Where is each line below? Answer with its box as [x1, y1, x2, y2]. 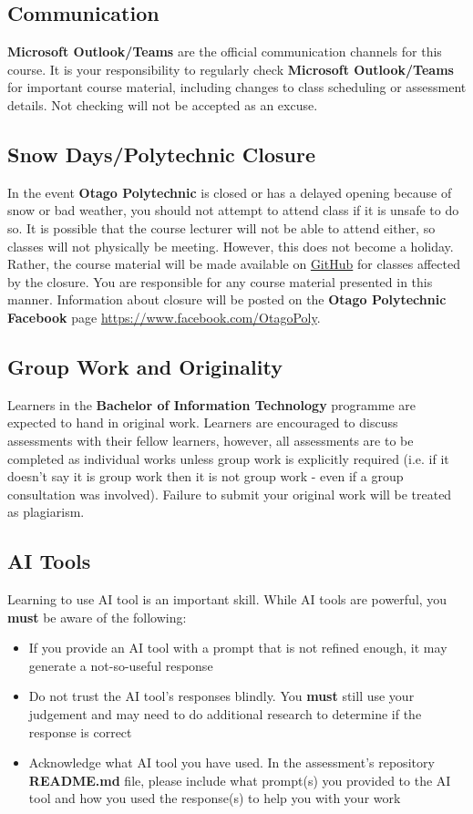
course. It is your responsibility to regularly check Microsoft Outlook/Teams [7, 59, 454, 78]
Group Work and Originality [7, 352, 283, 380]
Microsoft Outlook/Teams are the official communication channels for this [7, 42, 442, 61]
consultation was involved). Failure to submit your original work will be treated [7, 484, 452, 503]
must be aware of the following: [7, 607, 187, 626]
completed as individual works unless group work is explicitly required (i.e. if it [7, 448, 449, 468]
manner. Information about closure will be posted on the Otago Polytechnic [7, 290, 447, 309]
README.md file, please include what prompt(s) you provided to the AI [28, 770, 451, 789]
